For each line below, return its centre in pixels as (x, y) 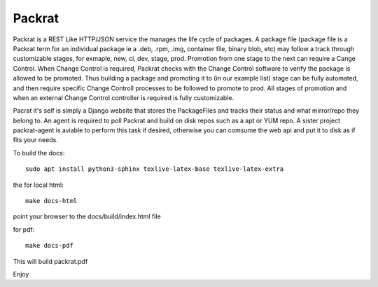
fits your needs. (36, 140)
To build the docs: (39, 153)
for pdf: (24, 229)
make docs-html (51, 201)
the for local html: (38, 185)
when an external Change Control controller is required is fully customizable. (124, 97)
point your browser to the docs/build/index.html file (87, 216)
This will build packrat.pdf (50, 261)
